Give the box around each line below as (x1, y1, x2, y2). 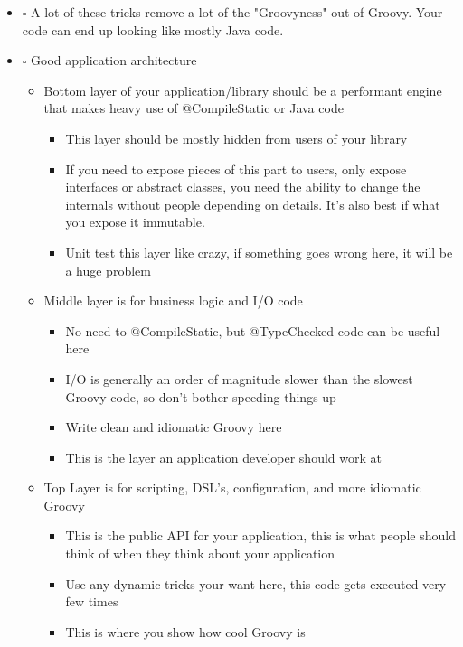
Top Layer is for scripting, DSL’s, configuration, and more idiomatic (43, 478, 421, 497)
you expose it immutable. (65, 212, 205, 231)
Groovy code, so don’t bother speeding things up (65, 387, 336, 406)
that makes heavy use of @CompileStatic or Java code (43, 98, 344, 117)
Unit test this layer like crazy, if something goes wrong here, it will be (65, 242, 453, 261)
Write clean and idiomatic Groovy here (65, 417, 282, 436)
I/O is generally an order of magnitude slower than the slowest (65, 369, 413, 388)
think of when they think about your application (65, 544, 335, 563)
